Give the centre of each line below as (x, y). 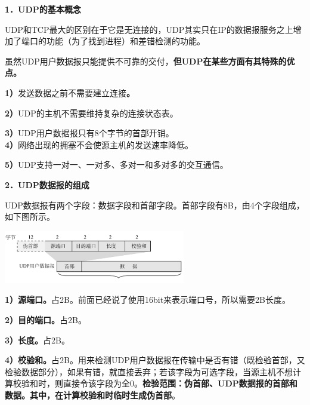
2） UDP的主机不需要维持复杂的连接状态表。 (92, 113)
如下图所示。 (30, 217)
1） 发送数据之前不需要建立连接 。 (70, 92)
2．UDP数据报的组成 (47, 184)
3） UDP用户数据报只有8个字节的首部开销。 (89, 133)
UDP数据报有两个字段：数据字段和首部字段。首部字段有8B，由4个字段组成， (155, 205)
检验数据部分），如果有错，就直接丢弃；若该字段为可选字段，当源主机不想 (149, 371)
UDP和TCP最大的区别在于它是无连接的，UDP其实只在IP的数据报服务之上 (149, 29)
